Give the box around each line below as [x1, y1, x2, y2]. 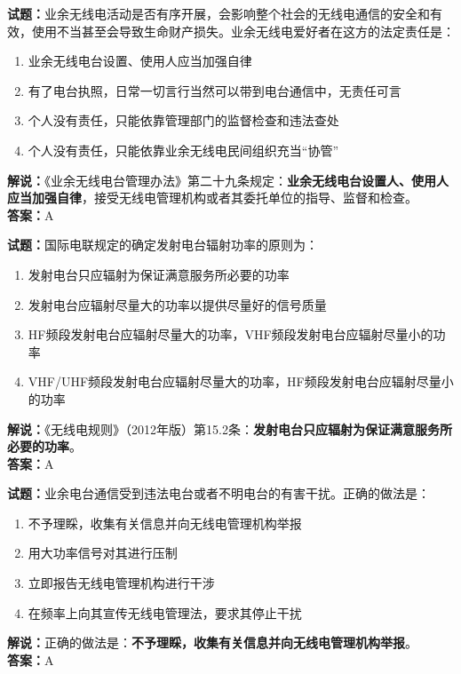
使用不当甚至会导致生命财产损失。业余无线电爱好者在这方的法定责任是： [31, 21, 455, 40]
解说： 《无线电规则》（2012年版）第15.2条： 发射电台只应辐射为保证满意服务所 [7, 419, 452, 438]
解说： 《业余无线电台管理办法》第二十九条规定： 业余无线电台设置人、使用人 [7, 170, 449, 189]
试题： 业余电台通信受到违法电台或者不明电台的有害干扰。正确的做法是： [7, 484, 430, 503]
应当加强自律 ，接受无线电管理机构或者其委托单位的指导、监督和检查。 [7, 188, 417, 207]
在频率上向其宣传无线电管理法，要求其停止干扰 [28, 603, 302, 622]
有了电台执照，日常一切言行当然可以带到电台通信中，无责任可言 [28, 81, 401, 99]
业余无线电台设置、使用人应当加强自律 [28, 52, 252, 70]
